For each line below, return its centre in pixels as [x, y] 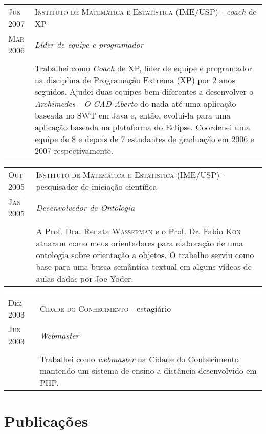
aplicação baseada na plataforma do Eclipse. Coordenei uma [142, 127]
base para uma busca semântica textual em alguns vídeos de [144, 267]
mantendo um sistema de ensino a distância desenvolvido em [148, 371]
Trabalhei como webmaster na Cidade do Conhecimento [139, 359]
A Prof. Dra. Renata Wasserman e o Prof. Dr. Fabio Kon [138, 231]
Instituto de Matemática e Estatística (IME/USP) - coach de [146, 12]
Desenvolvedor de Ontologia [85, 207]
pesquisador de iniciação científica [96, 186]
